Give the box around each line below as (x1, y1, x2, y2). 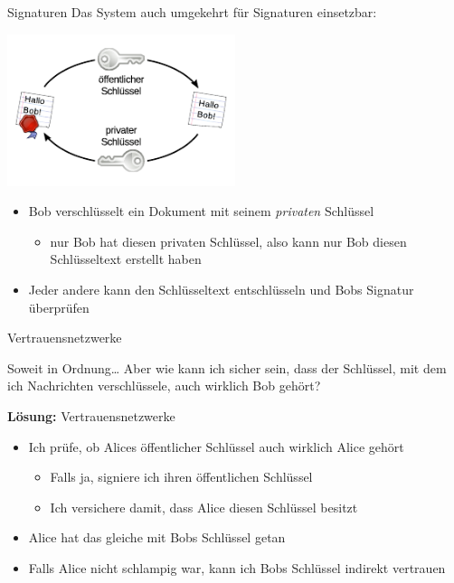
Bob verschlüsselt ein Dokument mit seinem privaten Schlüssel (28, 202, 374, 221)
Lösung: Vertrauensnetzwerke (7, 406, 175, 425)
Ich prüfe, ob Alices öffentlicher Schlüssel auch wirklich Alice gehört (28, 437, 404, 456)
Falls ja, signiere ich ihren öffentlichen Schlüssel (50, 467, 313, 486)
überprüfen (28, 297, 90, 316)
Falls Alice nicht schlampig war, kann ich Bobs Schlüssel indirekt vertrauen (28, 558, 446, 577)
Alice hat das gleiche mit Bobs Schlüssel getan (28, 528, 286, 547)
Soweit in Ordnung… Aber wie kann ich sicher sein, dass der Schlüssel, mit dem (7, 358, 447, 377)
